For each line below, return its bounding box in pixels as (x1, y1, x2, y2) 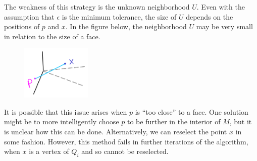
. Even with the (196, 2, 245, 12)
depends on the (186, 11, 233, 22)
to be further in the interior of (127, 116, 221, 127)
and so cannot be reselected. (81, 146, 169, 156)
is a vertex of (29, 146, 69, 156)
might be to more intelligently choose (4, 116, 119, 127)
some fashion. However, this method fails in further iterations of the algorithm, (4, 136, 248, 146)
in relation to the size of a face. (4, 31, 100, 41)
